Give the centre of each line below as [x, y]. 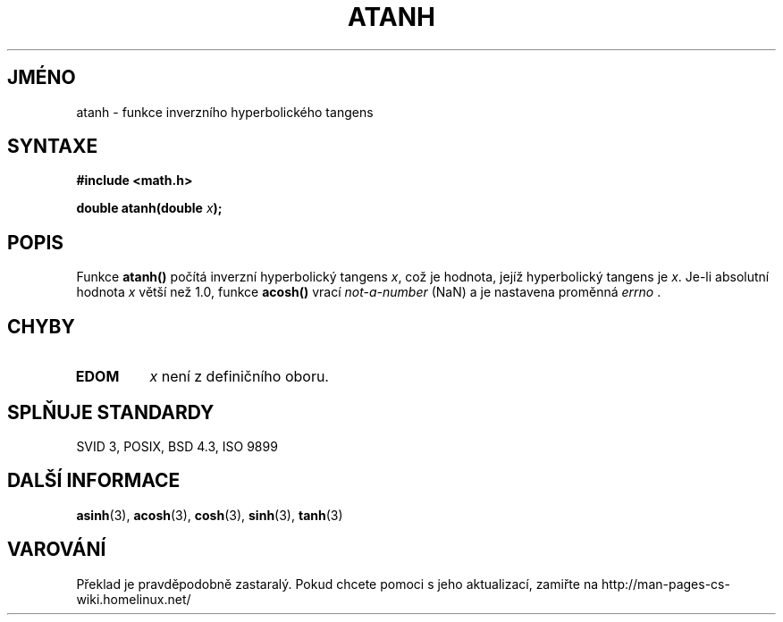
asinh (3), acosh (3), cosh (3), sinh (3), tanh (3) [210, 515]
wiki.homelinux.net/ [134, 599]
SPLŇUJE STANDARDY [111, 412]
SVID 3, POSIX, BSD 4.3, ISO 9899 [177, 446]
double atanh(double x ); [149, 208]
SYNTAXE [53, 147]
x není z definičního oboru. [239, 377]
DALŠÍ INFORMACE [94, 481]
